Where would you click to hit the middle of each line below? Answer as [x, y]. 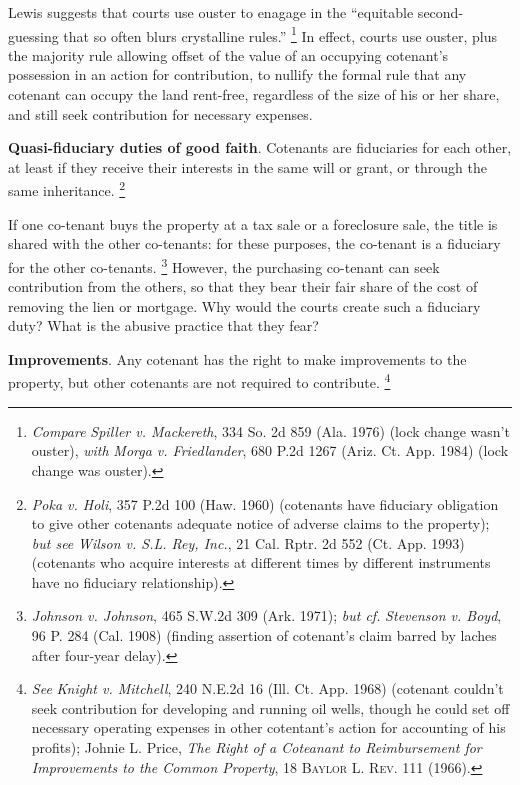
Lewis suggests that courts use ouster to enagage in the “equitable [211, 12]
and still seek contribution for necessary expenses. [160, 113]
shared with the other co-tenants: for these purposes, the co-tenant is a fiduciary [254, 243]
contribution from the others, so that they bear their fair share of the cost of [243, 286]
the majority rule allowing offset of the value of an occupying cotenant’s [228, 54]
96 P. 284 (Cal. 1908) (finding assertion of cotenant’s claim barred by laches [264, 635]
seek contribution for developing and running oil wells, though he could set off [270, 707]
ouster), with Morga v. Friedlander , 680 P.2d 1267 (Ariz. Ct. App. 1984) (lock [270, 450]
